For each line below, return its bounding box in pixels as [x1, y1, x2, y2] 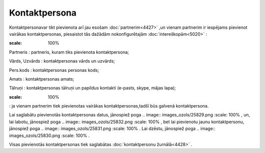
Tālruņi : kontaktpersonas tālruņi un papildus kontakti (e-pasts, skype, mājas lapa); [9, 85, 176, 91]
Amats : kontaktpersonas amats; [9, 76, 75, 82]
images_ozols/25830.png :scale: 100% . [9, 132, 90, 138]
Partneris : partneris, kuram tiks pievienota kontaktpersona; [9, 49, 130, 55]
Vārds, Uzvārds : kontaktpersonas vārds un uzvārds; [9, 58, 115, 64]
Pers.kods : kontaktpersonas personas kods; [9, 67, 99, 73]
